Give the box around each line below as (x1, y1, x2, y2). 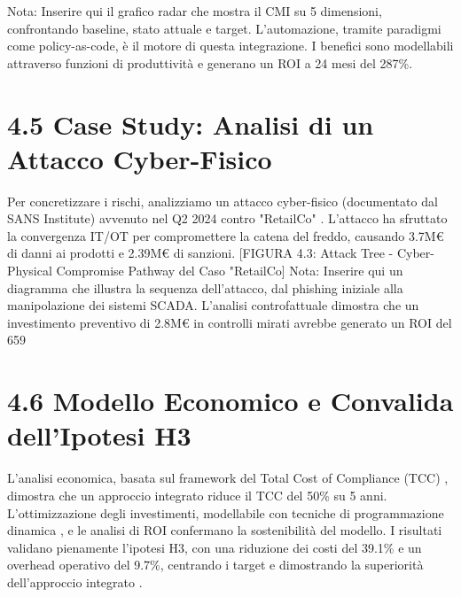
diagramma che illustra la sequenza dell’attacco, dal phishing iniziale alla (7, 278, 403, 297)
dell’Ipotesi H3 (7, 417, 191, 454)
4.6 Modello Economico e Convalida (7, 383, 454, 419)
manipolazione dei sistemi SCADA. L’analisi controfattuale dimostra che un (7, 296, 419, 314)
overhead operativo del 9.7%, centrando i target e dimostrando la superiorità (7, 555, 424, 574)
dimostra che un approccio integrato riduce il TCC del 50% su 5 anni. (7, 485, 387, 504)
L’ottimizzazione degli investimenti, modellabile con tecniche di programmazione (7, 503, 444, 522)
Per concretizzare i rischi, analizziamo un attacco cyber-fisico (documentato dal (7, 191, 438, 210)
